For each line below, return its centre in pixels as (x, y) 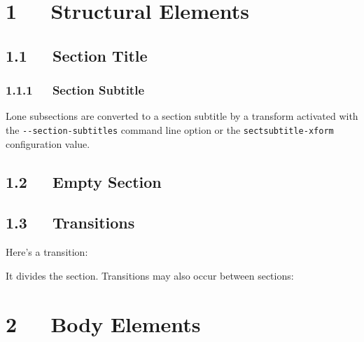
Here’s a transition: (47, 252)
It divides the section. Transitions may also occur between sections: (150, 275)
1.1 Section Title (77, 55)
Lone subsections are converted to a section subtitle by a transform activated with (182, 116)
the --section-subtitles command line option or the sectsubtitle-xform (170, 129)
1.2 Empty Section (84, 181)
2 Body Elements (103, 323)
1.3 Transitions (70, 223)
